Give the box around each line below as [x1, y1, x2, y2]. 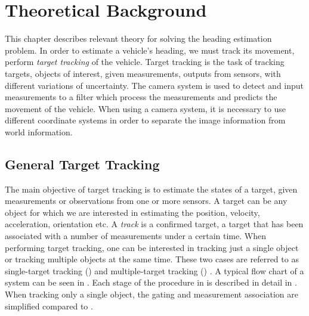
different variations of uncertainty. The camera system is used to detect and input [5, 79, 304, 91]
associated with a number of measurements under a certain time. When [5, 230, 266, 242]
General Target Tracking [5, 154, 160, 173]
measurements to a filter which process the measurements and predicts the [5, 91, 277, 103]
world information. [5, 125, 73, 138]
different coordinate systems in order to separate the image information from [5, 114, 286, 126]
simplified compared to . [5, 299, 93, 312]
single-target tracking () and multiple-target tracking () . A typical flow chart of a [5, 264, 304, 277]
